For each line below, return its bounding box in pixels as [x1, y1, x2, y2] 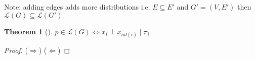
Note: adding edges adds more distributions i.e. [4, 2, 150, 12]
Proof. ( [4, 44, 28, 55]
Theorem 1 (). [4, 26, 53, 36]
